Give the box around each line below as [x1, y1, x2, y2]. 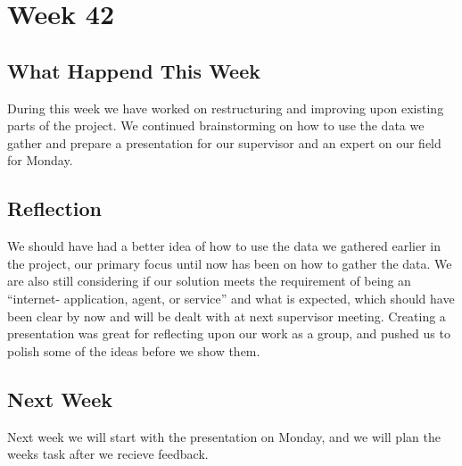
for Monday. [7, 151, 73, 170]
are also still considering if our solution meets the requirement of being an [7, 271, 411, 290]
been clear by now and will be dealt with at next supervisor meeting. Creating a [7, 306, 446, 325]
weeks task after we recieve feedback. [7, 445, 209, 463]
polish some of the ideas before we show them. [7, 341, 260, 360]
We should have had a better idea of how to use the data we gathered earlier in [7, 237, 441, 255]
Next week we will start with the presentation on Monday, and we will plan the [7, 427, 441, 445]
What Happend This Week [7, 56, 260, 84]
